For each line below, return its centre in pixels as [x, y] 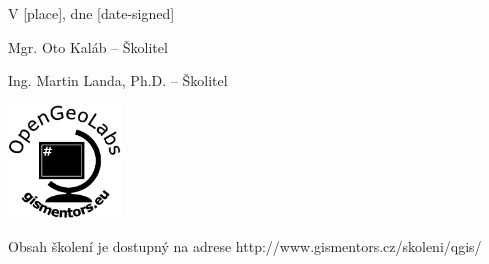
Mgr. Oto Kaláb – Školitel [88, 46]
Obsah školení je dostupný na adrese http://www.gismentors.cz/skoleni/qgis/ [245, 246]
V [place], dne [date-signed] [91, 13]
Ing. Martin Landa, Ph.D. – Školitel [118, 80]
